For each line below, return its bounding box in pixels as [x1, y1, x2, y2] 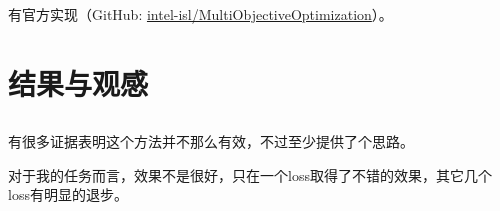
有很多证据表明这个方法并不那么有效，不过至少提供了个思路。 [8, 131, 414, 152]
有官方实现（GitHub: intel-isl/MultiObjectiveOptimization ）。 [8, 3, 393, 24]
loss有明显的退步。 [8, 184, 128, 205]
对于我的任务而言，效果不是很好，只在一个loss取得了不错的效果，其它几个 [8, 164, 492, 185]
